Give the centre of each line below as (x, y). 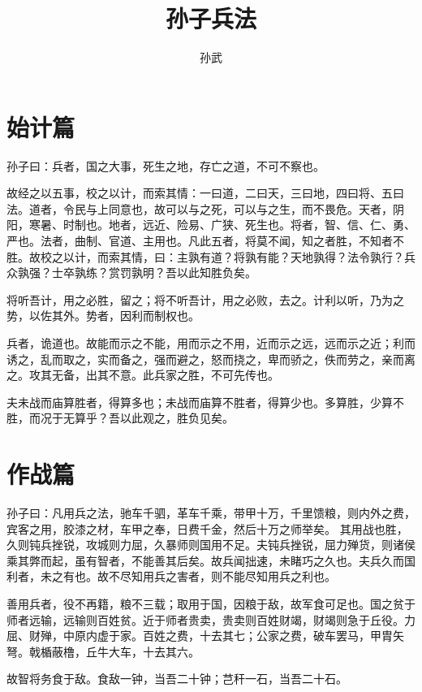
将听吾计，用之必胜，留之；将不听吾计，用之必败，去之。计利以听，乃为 (200, 299)
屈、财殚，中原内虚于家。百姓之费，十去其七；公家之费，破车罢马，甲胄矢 (205, 636)
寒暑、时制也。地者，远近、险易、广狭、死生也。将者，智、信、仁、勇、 (222, 225)
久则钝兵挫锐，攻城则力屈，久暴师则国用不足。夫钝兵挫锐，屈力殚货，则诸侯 (211, 545)
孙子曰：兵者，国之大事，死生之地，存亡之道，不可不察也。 (166, 165)
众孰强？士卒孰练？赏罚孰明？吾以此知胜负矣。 (131, 272)
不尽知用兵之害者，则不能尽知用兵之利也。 (222, 576)
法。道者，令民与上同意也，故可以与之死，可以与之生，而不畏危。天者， (200, 208)
